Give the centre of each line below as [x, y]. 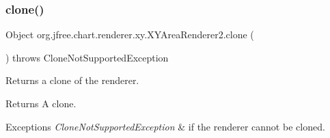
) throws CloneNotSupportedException [87, 57]
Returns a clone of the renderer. [72, 80]
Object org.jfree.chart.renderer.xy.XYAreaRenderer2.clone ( [130, 34]
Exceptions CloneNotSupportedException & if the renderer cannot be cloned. [165, 126]
